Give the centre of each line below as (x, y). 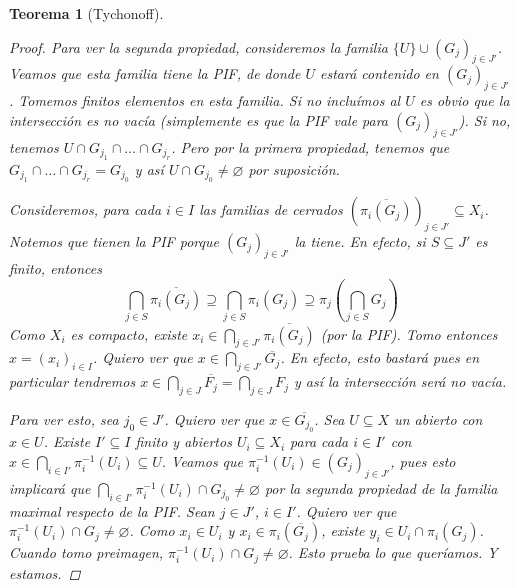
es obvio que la (464, 100)
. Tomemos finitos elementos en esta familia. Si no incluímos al (205, 100)
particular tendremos (72, 381)
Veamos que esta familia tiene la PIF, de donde (155, 73)
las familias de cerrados (271, 209)
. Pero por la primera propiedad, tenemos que (310, 146)
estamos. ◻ (45, 572)
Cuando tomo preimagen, (86, 552)
